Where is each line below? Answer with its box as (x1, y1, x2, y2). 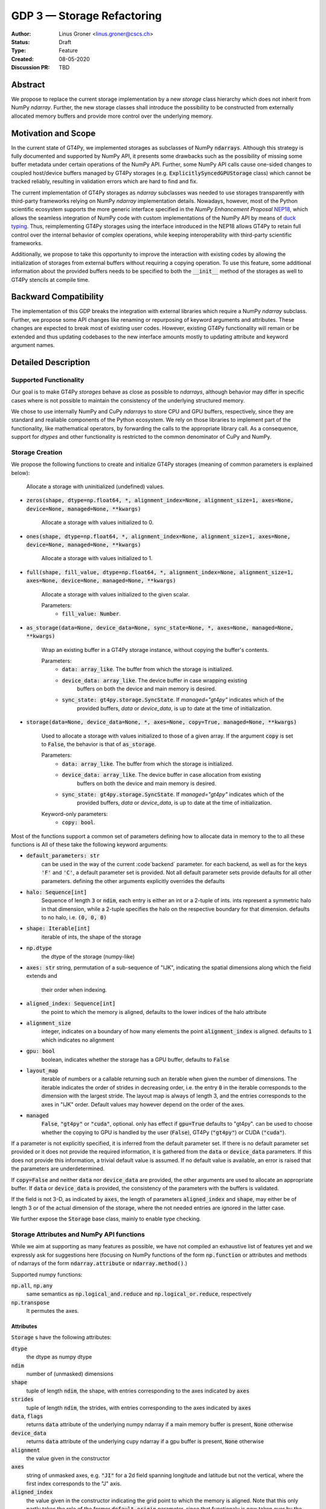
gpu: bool (26, 1048, 56, 1054)
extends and (26, 972, 57, 980)
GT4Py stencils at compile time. (11, 276, 90, 283)
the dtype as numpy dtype (26, 1353, 92, 1361)
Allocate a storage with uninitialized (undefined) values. (26, 483, 165, 490)
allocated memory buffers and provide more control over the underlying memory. (11, 112, 213, 120)
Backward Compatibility (11, 292, 104, 302)
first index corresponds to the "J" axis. (26, 1480, 122, 1487)
